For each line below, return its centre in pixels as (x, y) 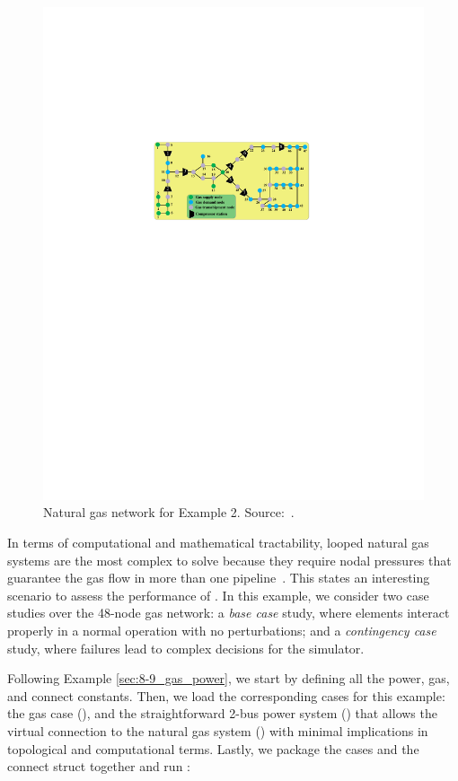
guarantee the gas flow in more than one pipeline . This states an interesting (219, 578)
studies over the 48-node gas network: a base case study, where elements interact (229, 613)
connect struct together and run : (99, 766)
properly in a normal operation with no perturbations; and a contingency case (222, 631)
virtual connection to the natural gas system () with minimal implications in (218, 731)
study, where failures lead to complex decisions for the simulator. (186, 648)
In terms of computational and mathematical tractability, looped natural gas (218, 543)
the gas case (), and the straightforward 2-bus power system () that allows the (222, 713)
